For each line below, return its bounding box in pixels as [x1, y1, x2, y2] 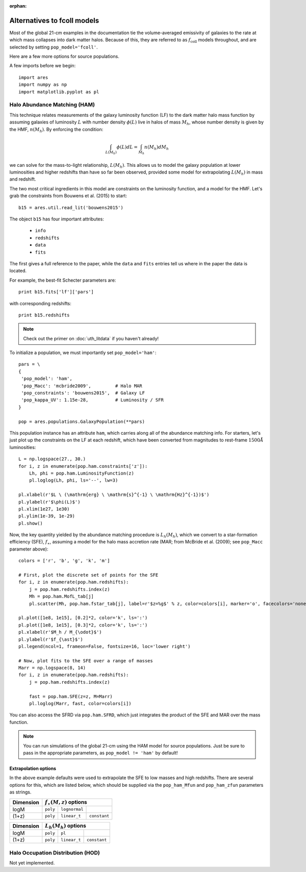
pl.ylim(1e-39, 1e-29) [18, 513, 75, 519]
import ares [18, 74, 48, 80]
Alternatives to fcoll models [9, 16, 99, 25]
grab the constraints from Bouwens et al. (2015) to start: [9, 193, 127, 199]
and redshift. [9, 176, 36, 182]
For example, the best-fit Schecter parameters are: [9, 277, 116, 283]
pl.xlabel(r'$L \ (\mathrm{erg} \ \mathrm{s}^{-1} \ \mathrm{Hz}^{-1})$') [18, 492, 210, 497]
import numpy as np [18, 82, 67, 88]
